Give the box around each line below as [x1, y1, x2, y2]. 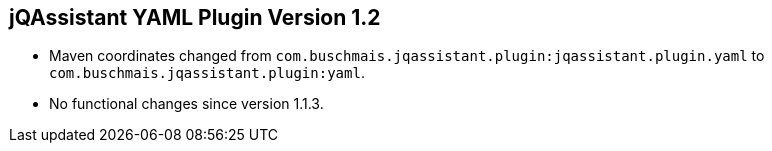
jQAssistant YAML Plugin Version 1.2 [9, 5, 381, 30]
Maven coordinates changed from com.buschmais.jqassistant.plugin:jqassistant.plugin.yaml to [49, 47, 765, 65]
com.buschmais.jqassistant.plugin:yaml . [49, 64, 365, 82]
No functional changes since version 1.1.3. [49, 95, 324, 113]
